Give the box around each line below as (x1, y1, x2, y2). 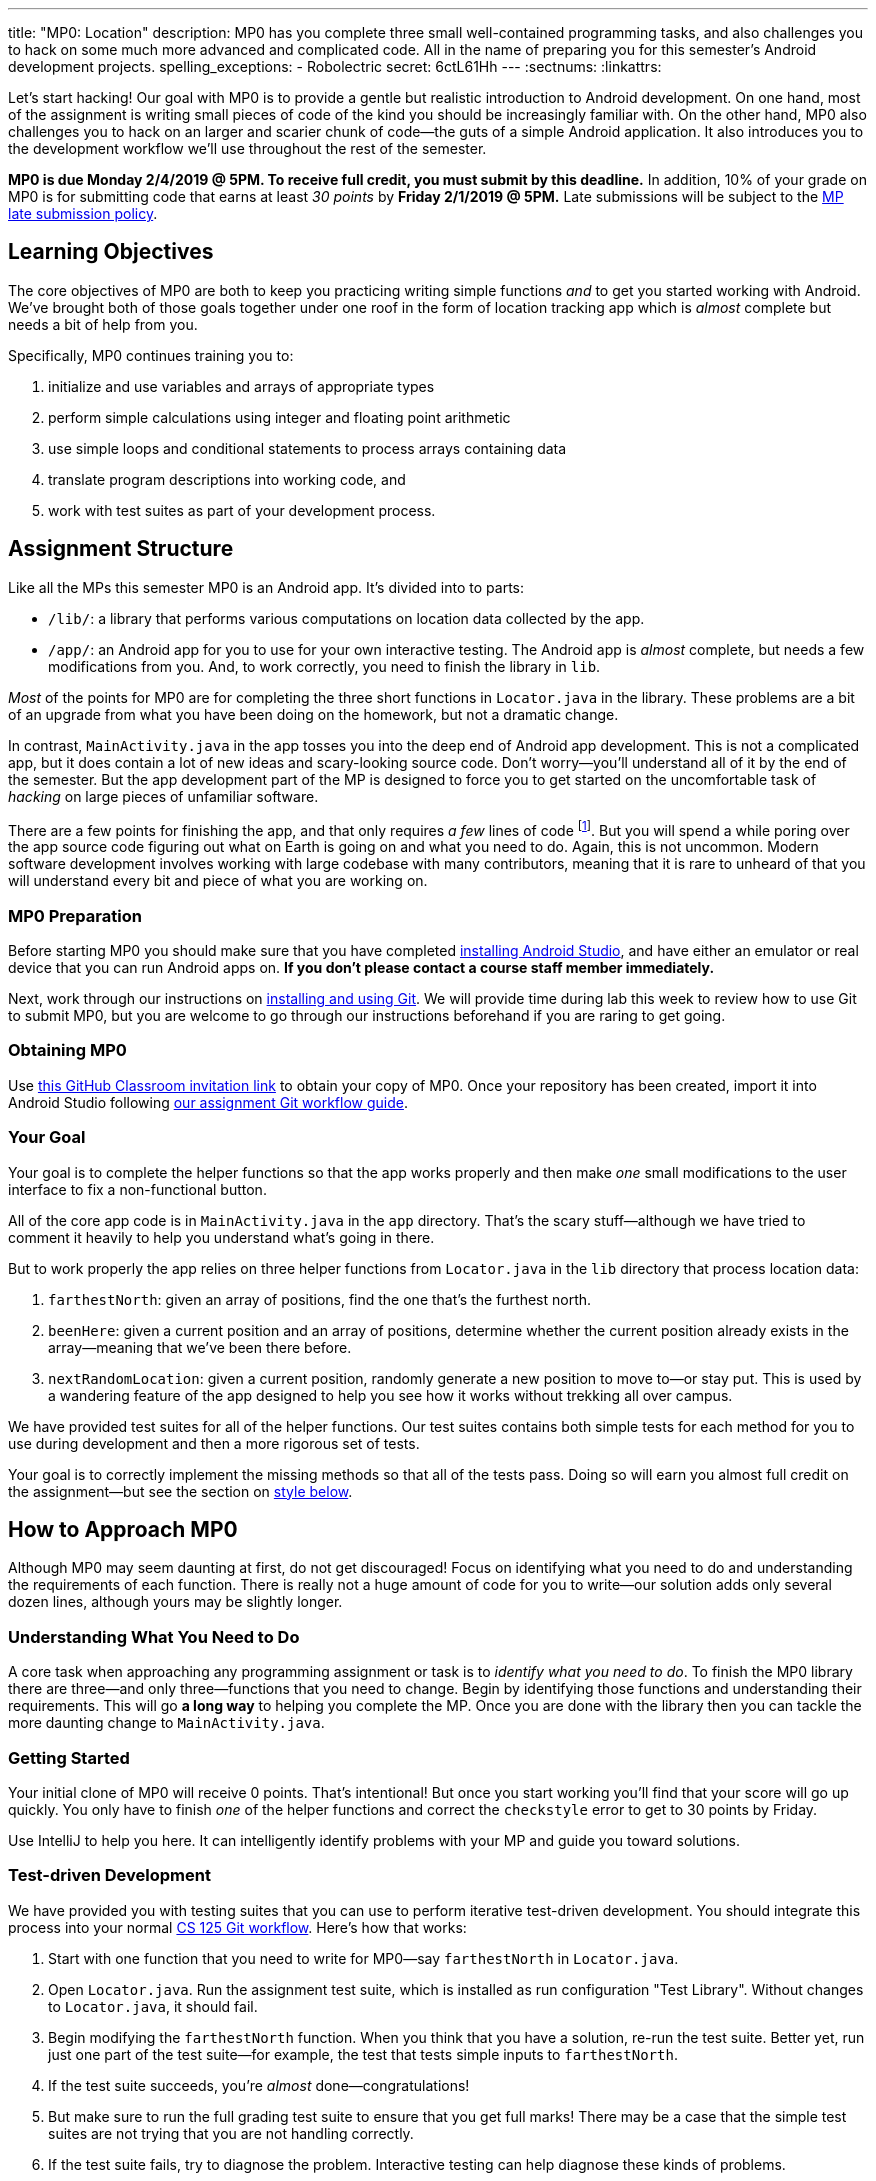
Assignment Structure (8, 536, 234, 562)
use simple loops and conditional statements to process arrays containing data (48, 439, 567, 457)
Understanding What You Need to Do (8, 1626, 300, 1647)
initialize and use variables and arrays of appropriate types (48, 377, 435, 395)
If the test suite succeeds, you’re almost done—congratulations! (48, 2076, 470, 2094)
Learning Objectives (8, 239, 214, 265)
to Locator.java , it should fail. (48, 1997, 258, 2015)
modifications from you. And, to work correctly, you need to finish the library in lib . (48, 657, 601, 675)
